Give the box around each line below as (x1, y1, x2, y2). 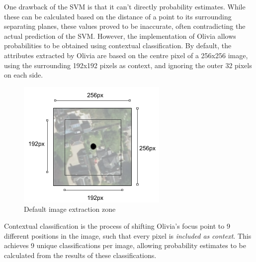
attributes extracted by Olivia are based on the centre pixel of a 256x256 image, (4, 50, 248, 60)
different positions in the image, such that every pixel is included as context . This (4, 230, 252, 241)
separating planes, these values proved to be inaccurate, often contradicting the (4, 21, 246, 31)
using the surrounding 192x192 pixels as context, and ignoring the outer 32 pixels (4, 60, 252, 70)
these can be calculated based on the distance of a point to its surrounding (4, 11, 232, 21)
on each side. (4, 70, 43, 80)
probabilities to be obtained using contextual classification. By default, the (4, 40, 232, 51)
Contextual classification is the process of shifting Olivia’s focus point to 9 (4, 220, 230, 231)
